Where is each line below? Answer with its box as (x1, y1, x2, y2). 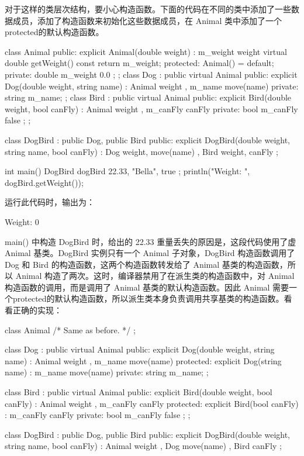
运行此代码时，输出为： (5, 196, 95, 208)
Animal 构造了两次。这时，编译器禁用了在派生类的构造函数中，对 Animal (15, 270, 295, 282)
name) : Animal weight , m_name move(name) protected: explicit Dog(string (5, 354, 282, 367)
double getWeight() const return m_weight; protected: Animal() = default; (5, 57, 274, 69)
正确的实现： (12, 304, 62, 316)
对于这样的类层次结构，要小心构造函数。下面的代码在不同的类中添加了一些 (5, 3, 291, 15)
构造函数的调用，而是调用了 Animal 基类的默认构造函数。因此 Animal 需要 (5, 281, 289, 293)
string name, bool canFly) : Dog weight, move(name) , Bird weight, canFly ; (5, 145, 279, 157)
